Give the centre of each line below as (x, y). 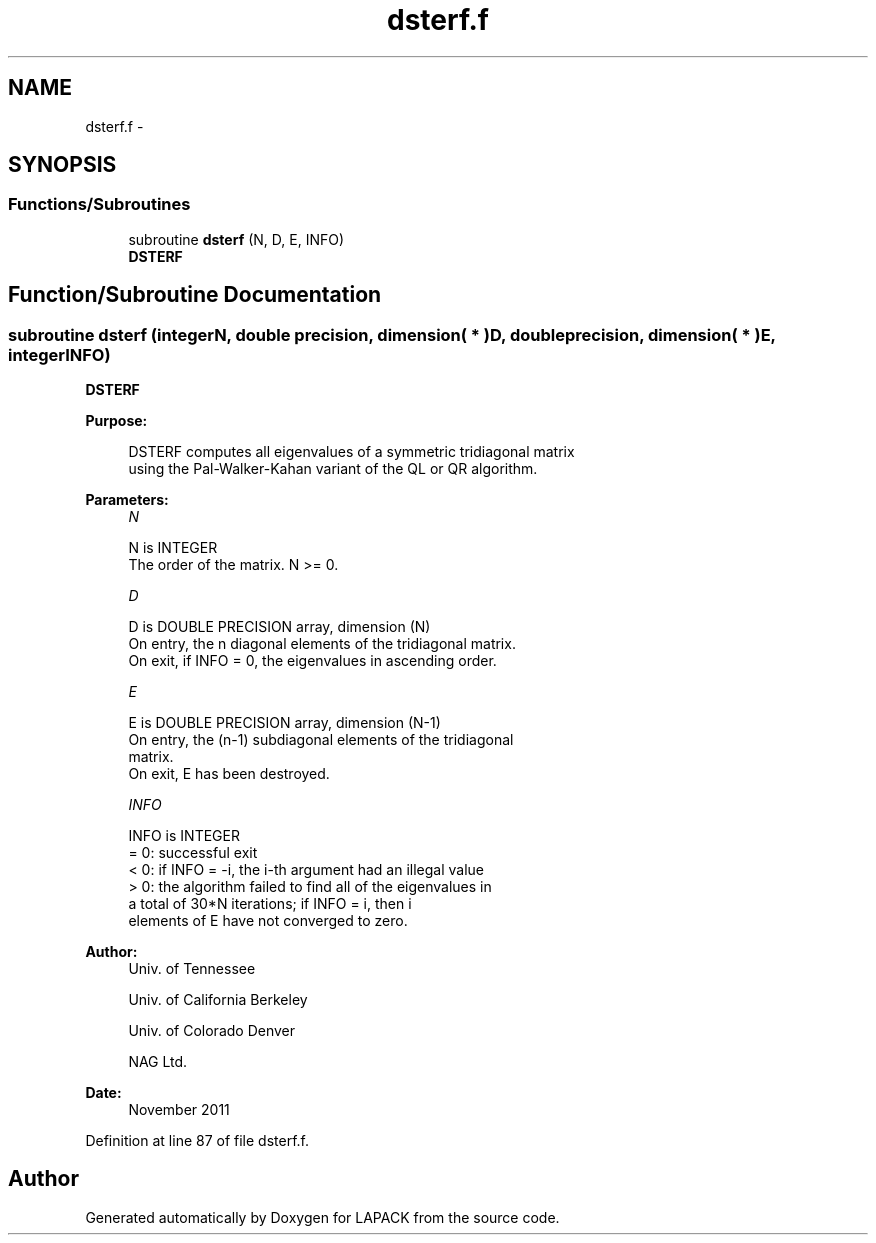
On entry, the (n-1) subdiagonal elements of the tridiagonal (321, 740)
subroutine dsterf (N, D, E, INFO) (236, 239)
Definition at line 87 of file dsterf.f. (197, 1141)
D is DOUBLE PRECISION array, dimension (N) (279, 627)
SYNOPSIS (62, 165)
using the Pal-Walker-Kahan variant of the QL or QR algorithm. (333, 469)
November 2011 (179, 1110)
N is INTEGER (173, 548)
